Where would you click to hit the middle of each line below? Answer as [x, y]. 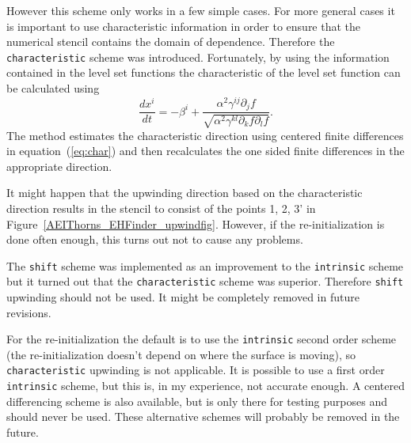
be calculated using [53, 88]
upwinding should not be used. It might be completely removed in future [183, 297]
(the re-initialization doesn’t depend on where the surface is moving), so [181, 354]
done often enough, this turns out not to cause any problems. [155, 239]
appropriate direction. [59, 166]
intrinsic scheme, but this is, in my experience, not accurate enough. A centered [206, 386]
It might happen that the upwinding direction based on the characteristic [185, 193]
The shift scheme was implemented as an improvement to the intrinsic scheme [205, 265]
